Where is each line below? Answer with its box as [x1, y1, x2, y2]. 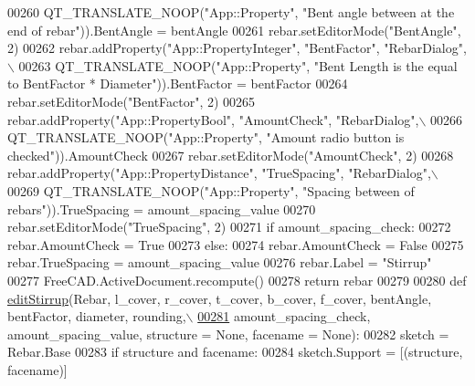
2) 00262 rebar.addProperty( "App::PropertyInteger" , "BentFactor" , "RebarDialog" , [7, 38, 467, 57]
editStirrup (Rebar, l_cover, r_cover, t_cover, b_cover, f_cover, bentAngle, [7, 288, 432, 308]
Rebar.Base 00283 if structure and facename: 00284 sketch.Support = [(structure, [7, 342, 463, 361]
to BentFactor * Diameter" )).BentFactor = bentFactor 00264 [7, 74, 348, 93]
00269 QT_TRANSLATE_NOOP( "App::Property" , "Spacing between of [7, 181, 415, 200]
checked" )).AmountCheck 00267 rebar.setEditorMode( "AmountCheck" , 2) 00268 [7, 145, 454, 164]
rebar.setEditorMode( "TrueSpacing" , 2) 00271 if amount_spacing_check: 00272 [7, 217, 451, 236]
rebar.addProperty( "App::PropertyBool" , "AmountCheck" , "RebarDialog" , [7, 110, 419, 129]
